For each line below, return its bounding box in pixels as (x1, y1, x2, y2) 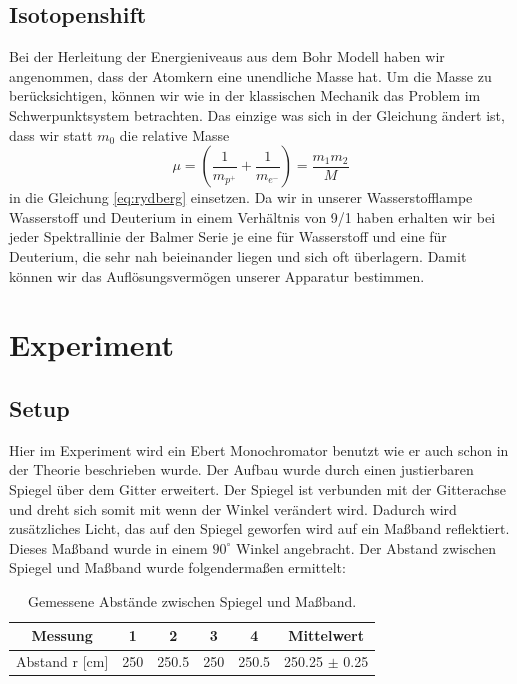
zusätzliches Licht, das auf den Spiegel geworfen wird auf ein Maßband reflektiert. (9, 518, 510, 539)
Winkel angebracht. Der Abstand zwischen (235, 537, 497, 558)
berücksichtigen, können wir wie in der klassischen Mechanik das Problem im (9, 85, 481, 106)
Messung (31, 625, 93, 646)
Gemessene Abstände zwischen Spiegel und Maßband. (27, 590, 357, 611)
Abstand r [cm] (16, 651, 109, 672)
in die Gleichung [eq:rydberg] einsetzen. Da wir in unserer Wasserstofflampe (9, 187, 473, 208)
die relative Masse (119, 124, 230, 145)
